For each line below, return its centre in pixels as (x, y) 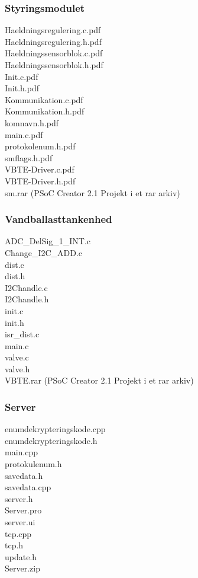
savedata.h (24, 475)
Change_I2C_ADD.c (44, 252)
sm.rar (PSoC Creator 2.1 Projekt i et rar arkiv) (92, 192)
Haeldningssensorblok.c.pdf (54, 53)
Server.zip (22, 568)
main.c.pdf (24, 134)
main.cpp (22, 452)
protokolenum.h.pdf (40, 146)
